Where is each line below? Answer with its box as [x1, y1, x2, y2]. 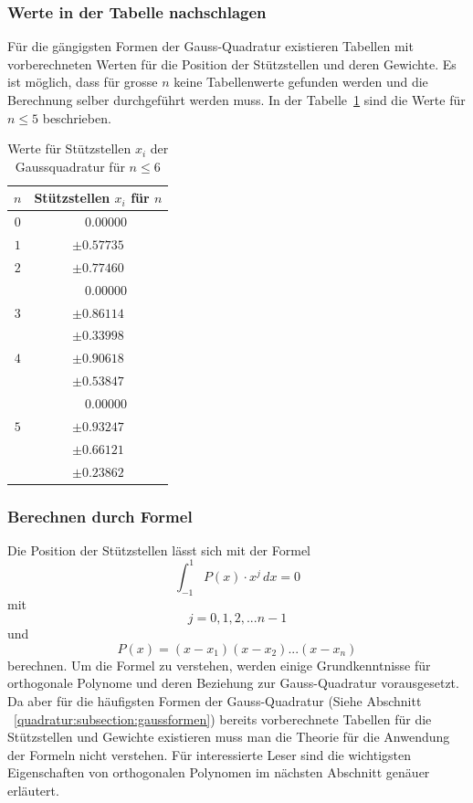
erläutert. [7, 781, 59, 800]
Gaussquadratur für [15, 156, 125, 175]
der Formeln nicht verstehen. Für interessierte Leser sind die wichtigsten [7, 745, 411, 764]
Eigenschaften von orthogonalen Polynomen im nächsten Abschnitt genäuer [7, 763, 430, 782]
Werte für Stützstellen [7, 139, 131, 158]
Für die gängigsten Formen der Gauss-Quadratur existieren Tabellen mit [7, 37, 414, 56]
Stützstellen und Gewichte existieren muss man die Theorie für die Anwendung [7, 727, 450, 746]
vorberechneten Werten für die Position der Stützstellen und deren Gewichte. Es [7, 54, 457, 73]
